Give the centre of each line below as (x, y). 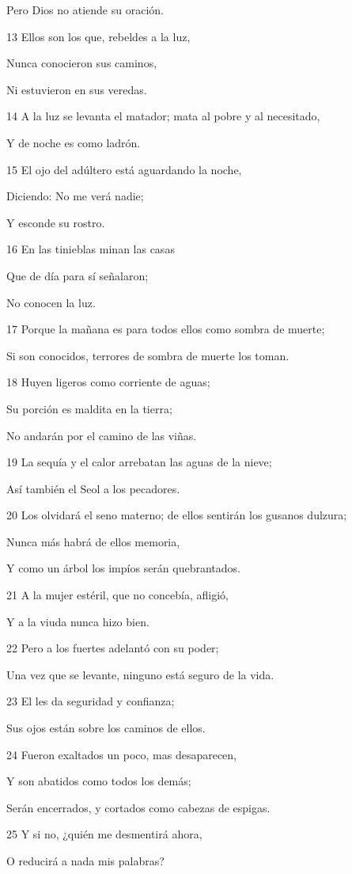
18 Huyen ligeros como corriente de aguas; (108, 382)
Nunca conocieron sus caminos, (82, 63)
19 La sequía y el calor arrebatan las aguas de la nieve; (139, 462)
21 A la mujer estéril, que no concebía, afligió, (117, 595)
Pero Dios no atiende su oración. (85, 9)
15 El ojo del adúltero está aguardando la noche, (124, 169)
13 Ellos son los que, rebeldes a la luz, (98, 36)
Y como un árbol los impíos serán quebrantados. (123, 568)
